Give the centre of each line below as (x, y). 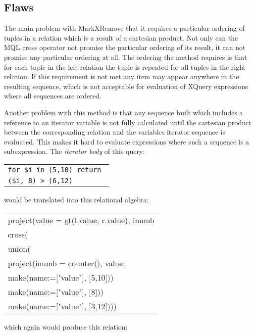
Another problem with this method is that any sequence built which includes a (124, 112)
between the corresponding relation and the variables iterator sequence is (115, 132)
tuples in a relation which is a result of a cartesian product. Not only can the (121, 37)
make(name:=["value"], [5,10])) (61, 277)
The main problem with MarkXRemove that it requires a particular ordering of (124, 28)
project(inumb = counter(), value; (67, 263)
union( (19, 248)
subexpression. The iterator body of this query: (75, 151)
